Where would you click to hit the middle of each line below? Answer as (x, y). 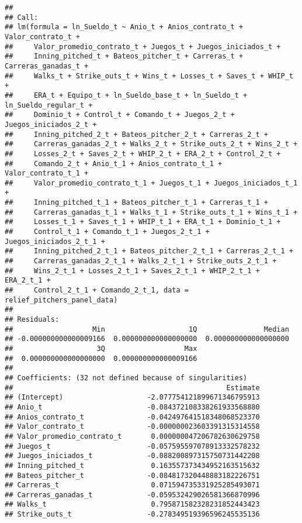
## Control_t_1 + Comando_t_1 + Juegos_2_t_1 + (107, 232)
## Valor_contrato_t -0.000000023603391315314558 (132, 427)
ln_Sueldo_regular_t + (49, 105)
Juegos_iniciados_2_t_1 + (55, 241)
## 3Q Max (101, 348)
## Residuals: (32, 319)
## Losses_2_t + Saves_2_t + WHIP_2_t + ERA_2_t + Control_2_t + (143, 154)
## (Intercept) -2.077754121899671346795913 (132, 398)
